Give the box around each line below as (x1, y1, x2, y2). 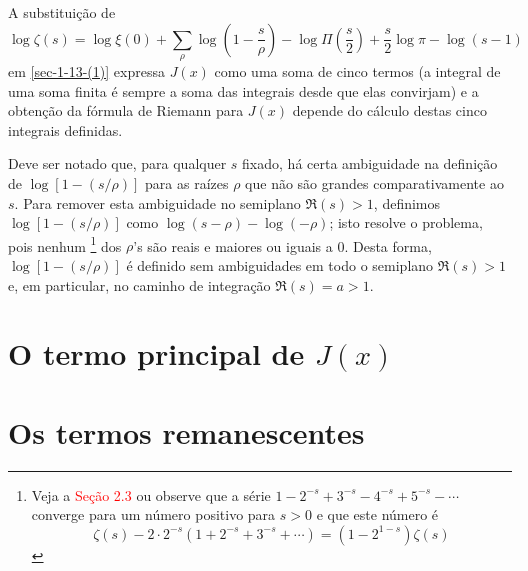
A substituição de (8, 2, 116, 22)
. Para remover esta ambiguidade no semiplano (14, 192, 301, 213)
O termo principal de (8, 333, 305, 374)
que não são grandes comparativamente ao (245, 172, 504, 193)
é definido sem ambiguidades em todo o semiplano (126, 254, 434, 275)
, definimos (373, 192, 441, 213)
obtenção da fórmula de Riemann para (8, 100, 244, 121)
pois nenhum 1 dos (8, 232, 122, 256)
